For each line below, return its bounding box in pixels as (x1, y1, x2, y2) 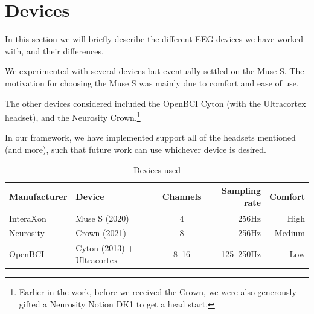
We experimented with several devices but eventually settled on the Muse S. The (5, 65, 304, 77)
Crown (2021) (75, 226, 126, 239)
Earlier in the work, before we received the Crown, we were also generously (19, 285, 296, 298)
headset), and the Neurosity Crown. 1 (5, 109, 141, 123)
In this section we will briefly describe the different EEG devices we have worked (5, 33, 304, 45)
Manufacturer (9, 190, 68, 202)
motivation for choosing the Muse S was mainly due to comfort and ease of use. (5, 76, 299, 89)
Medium (274, 226, 305, 239)
